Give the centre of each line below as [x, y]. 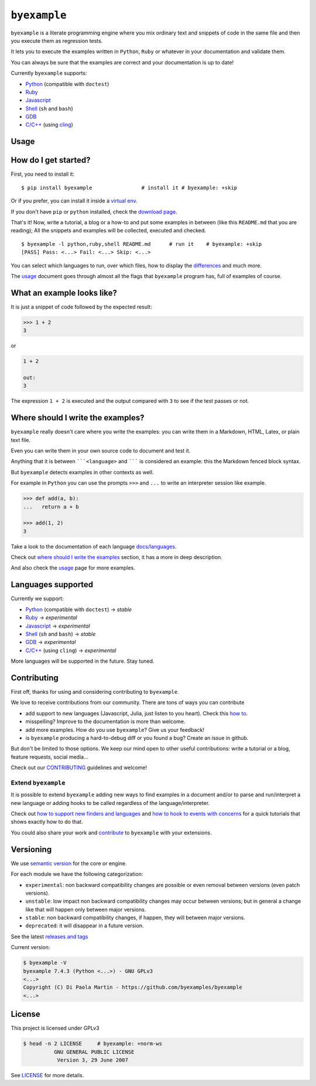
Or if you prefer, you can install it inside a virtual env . [74, 201]
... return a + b [51, 507]
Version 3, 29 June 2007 [93, 1060]
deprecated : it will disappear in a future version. [85, 926]
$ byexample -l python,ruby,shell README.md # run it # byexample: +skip [142, 244]
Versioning [31, 849]
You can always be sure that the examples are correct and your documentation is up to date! [122, 62]
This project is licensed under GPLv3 [55, 1028]
